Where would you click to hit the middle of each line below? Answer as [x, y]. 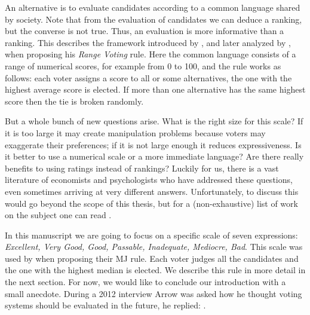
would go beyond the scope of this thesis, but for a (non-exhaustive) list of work [151, 203]
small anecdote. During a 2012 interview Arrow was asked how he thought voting [154, 293]
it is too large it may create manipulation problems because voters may [135, 132]
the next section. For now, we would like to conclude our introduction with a [145, 282]
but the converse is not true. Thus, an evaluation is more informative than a [145, 31]
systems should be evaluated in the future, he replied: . [105, 305]
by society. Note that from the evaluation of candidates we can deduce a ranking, [154, 19]
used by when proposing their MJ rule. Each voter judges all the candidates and [152, 258]
